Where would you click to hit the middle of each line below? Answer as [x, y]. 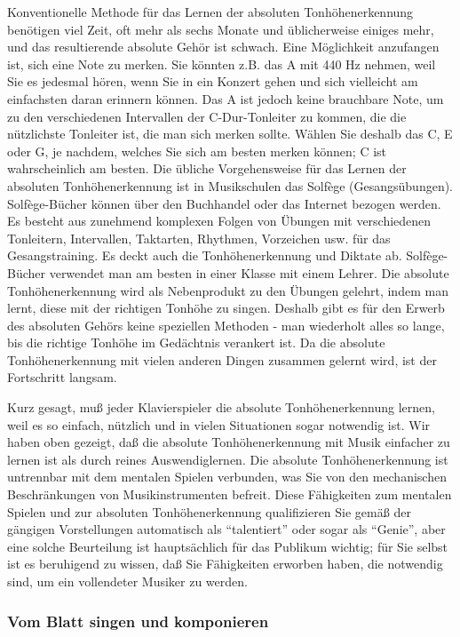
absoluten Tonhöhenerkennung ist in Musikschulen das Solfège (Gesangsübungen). [230, 185]
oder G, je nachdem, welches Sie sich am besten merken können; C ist [197, 151]
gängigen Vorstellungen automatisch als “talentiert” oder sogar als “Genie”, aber [226, 529]
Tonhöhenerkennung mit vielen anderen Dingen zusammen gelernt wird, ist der [222, 359]
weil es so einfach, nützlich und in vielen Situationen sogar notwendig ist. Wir [219, 424]
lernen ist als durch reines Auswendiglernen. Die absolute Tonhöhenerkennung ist [228, 459]
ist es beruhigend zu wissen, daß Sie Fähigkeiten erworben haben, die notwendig [225, 564]
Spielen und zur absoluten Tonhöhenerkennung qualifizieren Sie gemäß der [209, 511]
